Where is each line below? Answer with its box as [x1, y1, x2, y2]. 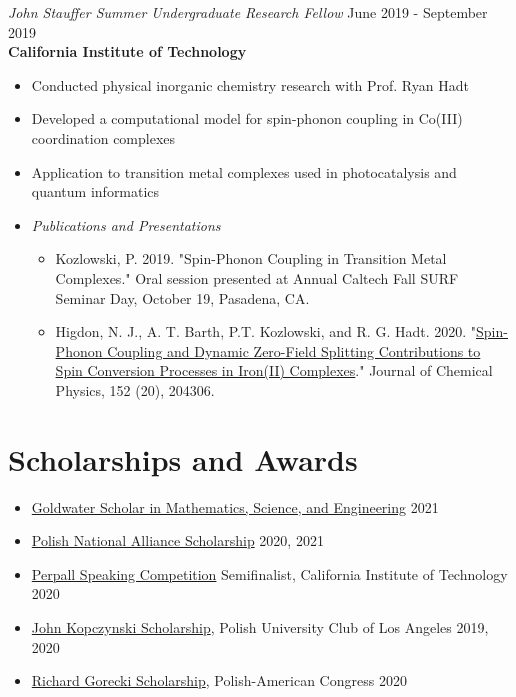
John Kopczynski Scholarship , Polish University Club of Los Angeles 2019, [31, 617, 489, 637]
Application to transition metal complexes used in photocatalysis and [31, 161, 457, 182]
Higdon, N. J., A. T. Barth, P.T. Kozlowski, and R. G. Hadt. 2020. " [55, 321, 477, 342]
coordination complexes [31, 127, 176, 148]
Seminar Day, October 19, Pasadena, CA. [55, 287, 310, 308]
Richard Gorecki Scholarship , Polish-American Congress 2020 [31, 670, 407, 691]
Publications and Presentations [31, 214, 221, 235]
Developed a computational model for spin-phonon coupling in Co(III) [31, 108, 463, 129]
